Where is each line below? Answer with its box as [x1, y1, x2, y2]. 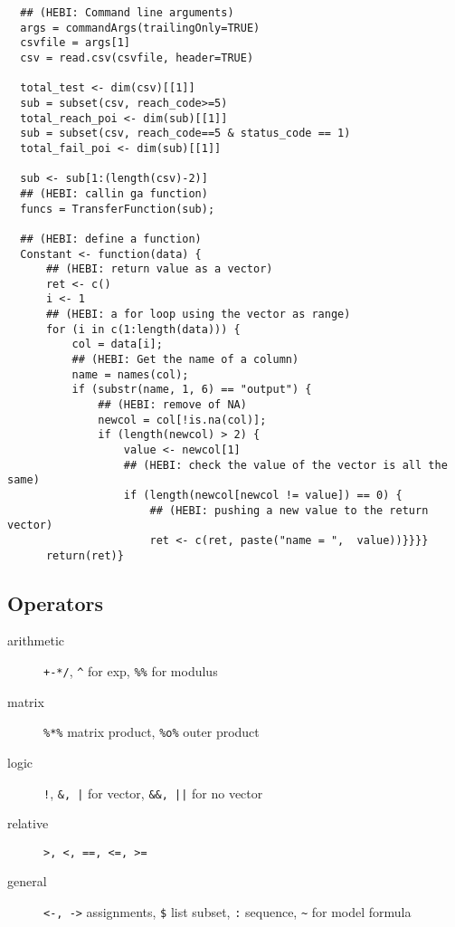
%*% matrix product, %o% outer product [43, 722, 260, 741]
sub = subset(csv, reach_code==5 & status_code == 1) [20, 127, 351, 140]
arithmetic [7, 631, 65, 650]
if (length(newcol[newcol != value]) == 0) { [123, 489, 403, 502]
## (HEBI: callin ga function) [20, 186, 208, 200]
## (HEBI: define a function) [20, 232, 202, 245]
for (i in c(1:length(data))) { [45, 322, 241, 336]
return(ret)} [45, 549, 124, 562]
